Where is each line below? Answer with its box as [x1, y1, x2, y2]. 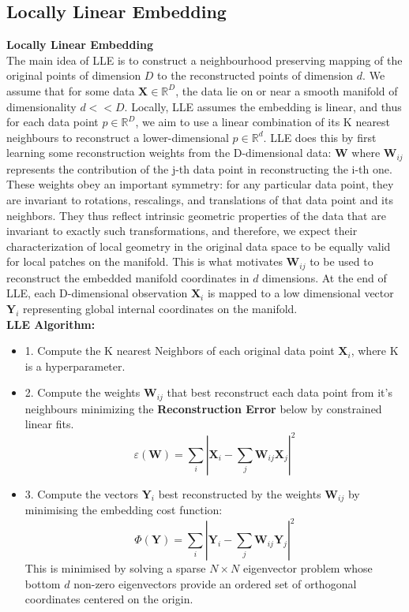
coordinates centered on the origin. [24, 591, 193, 607]
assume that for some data [6, 82, 135, 99]
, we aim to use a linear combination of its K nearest [135, 114, 391, 130]
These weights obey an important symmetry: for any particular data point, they [6, 176, 394, 192]
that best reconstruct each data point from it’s [167, 384, 392, 401]
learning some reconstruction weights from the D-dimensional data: [6, 144, 332, 161]
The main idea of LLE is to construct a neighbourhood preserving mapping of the [6, 51, 403, 68]
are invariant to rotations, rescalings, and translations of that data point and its [6, 192, 393, 207]
